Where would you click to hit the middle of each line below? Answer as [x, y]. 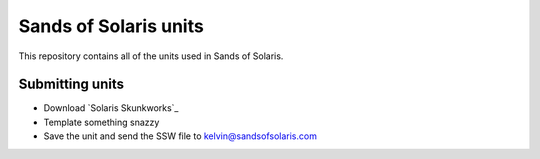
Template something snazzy [101, 122]
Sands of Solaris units [111, 26]
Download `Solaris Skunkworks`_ [111, 108]
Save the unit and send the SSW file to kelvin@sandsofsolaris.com [180, 136]
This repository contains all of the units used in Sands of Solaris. [151, 56]
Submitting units [71, 84]
